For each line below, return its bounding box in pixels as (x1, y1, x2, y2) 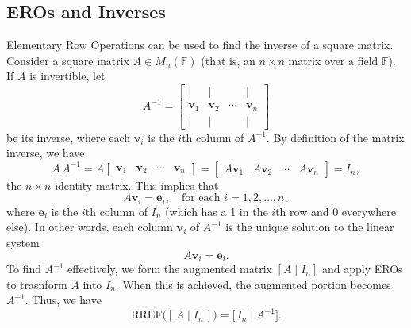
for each (181, 192, 221, 204)
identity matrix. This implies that (55, 176, 219, 193)
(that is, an (201, 52, 255, 68)
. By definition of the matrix (266, 129, 405, 145)
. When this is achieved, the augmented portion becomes (115, 276, 391, 292)
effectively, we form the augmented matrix (67, 260, 272, 277)
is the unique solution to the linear (225, 218, 394, 235)
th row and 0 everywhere (275, 203, 396, 219)
